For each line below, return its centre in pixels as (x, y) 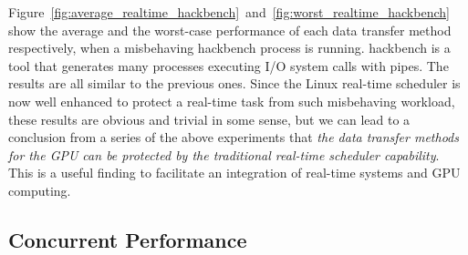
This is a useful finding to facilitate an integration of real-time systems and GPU (234, 173)
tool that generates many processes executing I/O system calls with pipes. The (229, 65)
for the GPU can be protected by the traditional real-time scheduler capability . (224, 154)
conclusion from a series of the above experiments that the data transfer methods (234, 137)
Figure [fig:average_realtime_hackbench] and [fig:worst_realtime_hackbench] (229, 12)
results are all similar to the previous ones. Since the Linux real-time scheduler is (234, 83)
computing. (40, 190)
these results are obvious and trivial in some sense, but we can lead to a (209, 119)
